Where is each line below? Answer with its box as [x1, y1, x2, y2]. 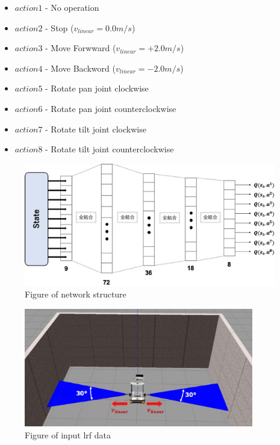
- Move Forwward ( [45, 42, 116, 54]
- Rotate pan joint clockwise [45, 82, 149, 95]
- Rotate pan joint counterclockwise [45, 102, 176, 114]
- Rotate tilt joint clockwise [45, 122, 146, 135]
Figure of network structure [25, 288, 126, 300]
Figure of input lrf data [25, 428, 111, 441]
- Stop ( [45, 21, 74, 34]
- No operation [45, 1, 99, 13]
